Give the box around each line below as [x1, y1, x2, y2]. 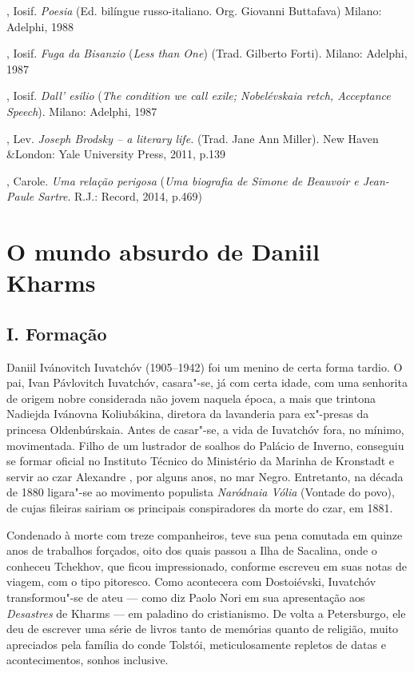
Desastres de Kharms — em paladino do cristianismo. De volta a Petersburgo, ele [6, 604, 406, 621]
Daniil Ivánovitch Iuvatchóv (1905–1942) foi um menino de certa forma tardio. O [6, 358, 403, 375]
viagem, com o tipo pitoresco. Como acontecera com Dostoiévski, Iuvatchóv [6, 573, 376, 590]
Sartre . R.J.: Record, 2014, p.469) [38, 188, 203, 205]
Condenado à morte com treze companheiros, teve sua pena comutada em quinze [6, 526, 403, 543]
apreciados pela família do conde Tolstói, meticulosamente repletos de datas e [6, 635, 386, 652]
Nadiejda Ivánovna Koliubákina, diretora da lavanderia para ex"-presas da [6, 405, 369, 422]
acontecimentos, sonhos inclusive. [6, 651, 169, 668]
